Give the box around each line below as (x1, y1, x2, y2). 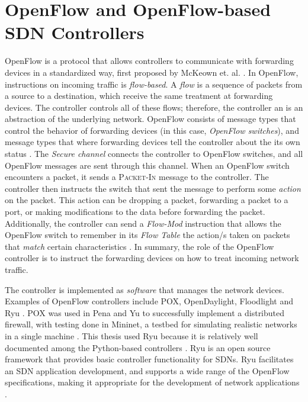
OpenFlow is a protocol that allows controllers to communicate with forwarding (5, 54, 294, 67)
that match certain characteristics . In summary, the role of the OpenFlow (5, 240, 274, 252)
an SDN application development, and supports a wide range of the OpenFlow (5, 364, 290, 377)
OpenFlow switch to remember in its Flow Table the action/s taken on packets (5, 229, 290, 241)
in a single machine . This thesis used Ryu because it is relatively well (5, 329, 258, 342)
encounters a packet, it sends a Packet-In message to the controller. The (5, 171, 269, 183)
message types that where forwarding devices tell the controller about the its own (5, 136, 300, 148)
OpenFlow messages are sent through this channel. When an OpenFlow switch (5, 159, 290, 171)
